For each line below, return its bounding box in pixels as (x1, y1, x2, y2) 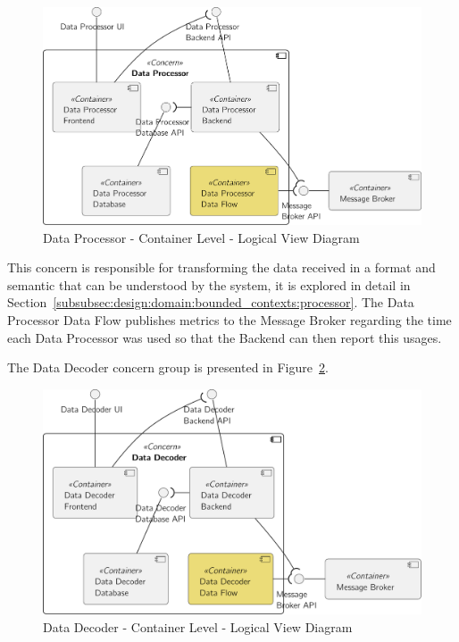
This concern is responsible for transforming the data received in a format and (7, 258, 436, 277)
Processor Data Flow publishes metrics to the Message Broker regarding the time (7, 311, 452, 329)
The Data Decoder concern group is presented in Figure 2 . (7, 358, 329, 377)
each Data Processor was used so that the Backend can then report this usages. (7, 328, 442, 346)
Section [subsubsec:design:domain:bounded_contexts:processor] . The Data (7, 293, 414, 312)
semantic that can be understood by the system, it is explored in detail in (7, 275, 411, 294)
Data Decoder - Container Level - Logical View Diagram (43, 618, 353, 637)
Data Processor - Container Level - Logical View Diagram (43, 228, 360, 246)
